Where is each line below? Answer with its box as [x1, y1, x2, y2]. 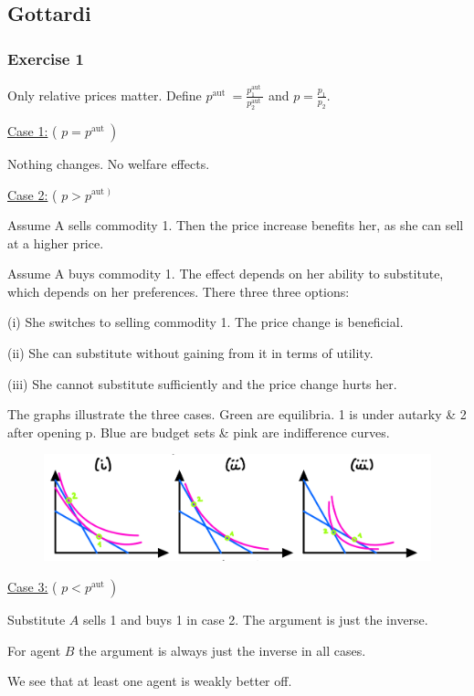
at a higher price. [7, 233, 104, 252]
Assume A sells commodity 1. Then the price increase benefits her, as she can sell [7, 216, 464, 235]
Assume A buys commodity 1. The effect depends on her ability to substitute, [7, 264, 444, 283]
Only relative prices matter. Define [7, 85, 202, 104]
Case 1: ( [7, 121, 58, 140]
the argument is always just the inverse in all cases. [79, 640, 366, 659]
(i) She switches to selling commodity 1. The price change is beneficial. [7, 312, 404, 332]
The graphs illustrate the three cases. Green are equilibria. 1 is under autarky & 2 [7, 405, 467, 424]
